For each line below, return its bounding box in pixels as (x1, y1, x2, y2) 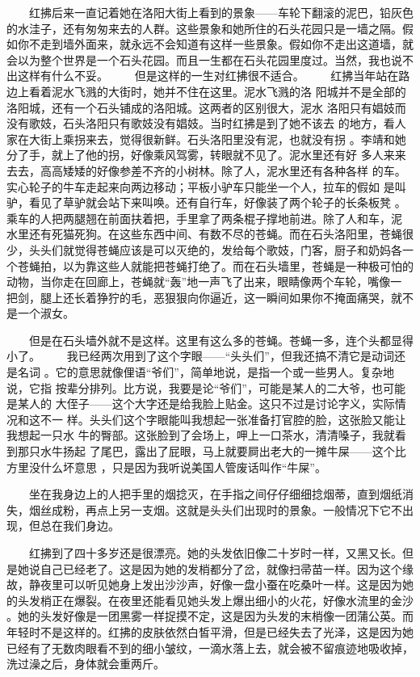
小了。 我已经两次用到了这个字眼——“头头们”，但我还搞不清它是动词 (6, 347, 394, 364)
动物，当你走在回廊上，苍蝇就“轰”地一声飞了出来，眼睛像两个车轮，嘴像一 (6, 273, 402, 290)
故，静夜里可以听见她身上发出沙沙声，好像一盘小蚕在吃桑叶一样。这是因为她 (6, 576, 414, 593)
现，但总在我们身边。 (6, 517, 120, 534)
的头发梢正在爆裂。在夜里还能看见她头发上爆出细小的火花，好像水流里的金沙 (6, 591, 414, 608)
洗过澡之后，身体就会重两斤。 (6, 655, 165, 672)
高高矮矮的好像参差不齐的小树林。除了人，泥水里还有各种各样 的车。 (40, 162, 406, 179)
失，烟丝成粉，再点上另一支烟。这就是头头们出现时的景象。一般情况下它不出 (6, 501, 414, 518)
